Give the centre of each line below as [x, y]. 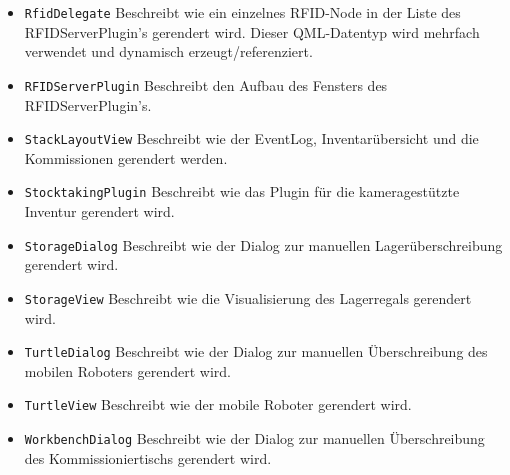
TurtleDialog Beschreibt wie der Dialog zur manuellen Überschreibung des [256, 351]
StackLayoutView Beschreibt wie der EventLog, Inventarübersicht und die [251, 138]
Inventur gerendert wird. [99, 211]
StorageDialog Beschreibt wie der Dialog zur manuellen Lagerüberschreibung [263, 244]
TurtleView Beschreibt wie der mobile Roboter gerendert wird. [218, 404]
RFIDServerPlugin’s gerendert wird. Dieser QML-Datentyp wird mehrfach [252, 31]
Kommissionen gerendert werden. [126, 157]
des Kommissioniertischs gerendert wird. [148, 457]
